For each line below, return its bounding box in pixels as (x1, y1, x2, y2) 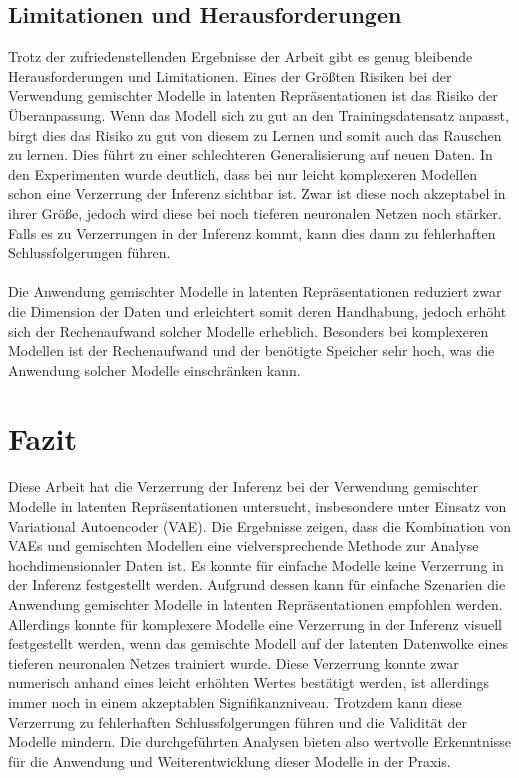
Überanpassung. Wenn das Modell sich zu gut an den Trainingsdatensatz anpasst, (8, 104, 509, 125)
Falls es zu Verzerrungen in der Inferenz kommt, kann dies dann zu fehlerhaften (8, 222, 496, 243)
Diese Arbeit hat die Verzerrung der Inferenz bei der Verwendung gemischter (8, 476, 479, 497)
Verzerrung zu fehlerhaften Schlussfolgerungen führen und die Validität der (8, 711, 468, 732)
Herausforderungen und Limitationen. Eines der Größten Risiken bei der (8, 65, 452, 86)
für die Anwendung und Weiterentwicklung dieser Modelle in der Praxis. (8, 750, 451, 771)
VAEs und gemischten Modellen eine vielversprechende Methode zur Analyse (8, 535, 479, 556)
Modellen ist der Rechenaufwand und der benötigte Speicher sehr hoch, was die (8, 340, 495, 361)
